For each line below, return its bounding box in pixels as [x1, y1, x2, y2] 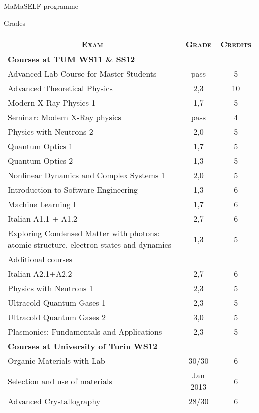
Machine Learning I [8, 198, 76, 210]
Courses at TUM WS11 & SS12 [8, 53, 135, 65]
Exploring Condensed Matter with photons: [8, 227, 160, 239]
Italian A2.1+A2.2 [8, 268, 72, 280]
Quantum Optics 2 [8, 155, 73, 167]
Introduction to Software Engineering [8, 184, 138, 196]
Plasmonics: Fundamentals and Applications [8, 326, 162, 338]
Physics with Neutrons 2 [8, 126, 93, 138]
